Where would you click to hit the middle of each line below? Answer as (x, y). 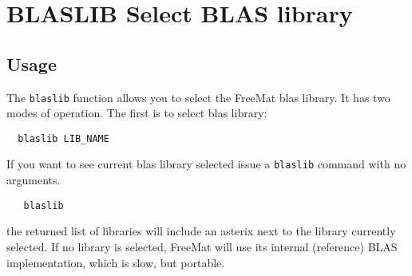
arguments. (34, 180)
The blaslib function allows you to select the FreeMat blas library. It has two (198, 97)
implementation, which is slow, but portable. (116, 262)
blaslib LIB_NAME (63, 138)
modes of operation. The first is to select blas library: (137, 113)
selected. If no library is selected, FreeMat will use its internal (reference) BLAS (202, 246)
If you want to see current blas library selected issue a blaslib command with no (206, 164)
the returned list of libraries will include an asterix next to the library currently (201, 231)
